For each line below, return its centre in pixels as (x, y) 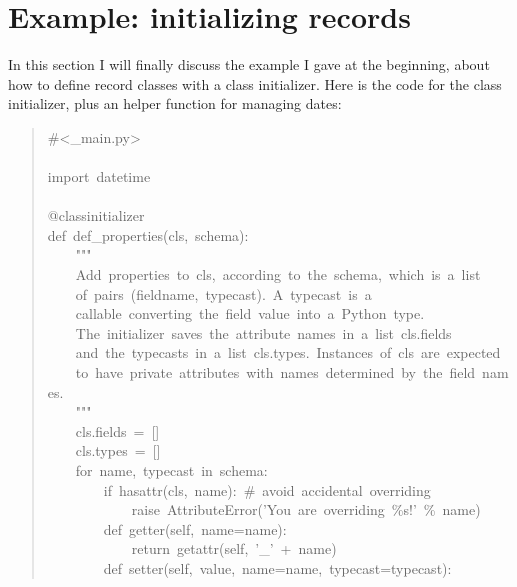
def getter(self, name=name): (195, 528)
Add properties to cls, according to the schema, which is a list (278, 274)
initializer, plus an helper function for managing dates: (175, 103)
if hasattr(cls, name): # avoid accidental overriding (267, 489)
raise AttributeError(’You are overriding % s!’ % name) (306, 509)
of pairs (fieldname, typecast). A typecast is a (223, 293)
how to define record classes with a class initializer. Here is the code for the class (255, 83)
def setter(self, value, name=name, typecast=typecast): (277, 567)
